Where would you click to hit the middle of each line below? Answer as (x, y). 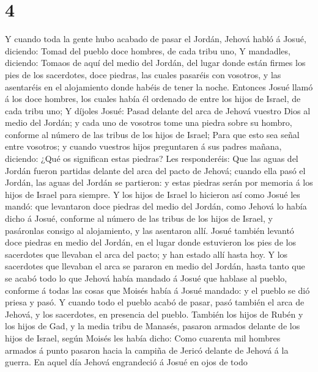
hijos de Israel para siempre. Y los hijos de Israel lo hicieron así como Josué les (153, 194)
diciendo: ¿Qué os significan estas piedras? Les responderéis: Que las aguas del (152, 159)
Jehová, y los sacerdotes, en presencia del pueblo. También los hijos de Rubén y (154, 314)
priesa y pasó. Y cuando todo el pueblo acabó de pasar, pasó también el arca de (155, 302)
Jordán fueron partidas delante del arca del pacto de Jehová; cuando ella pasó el (155, 170)
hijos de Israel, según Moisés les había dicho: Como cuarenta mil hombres (143, 337)
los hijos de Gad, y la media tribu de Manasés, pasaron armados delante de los (153, 326)
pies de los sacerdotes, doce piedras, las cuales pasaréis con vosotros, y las (143, 74)
